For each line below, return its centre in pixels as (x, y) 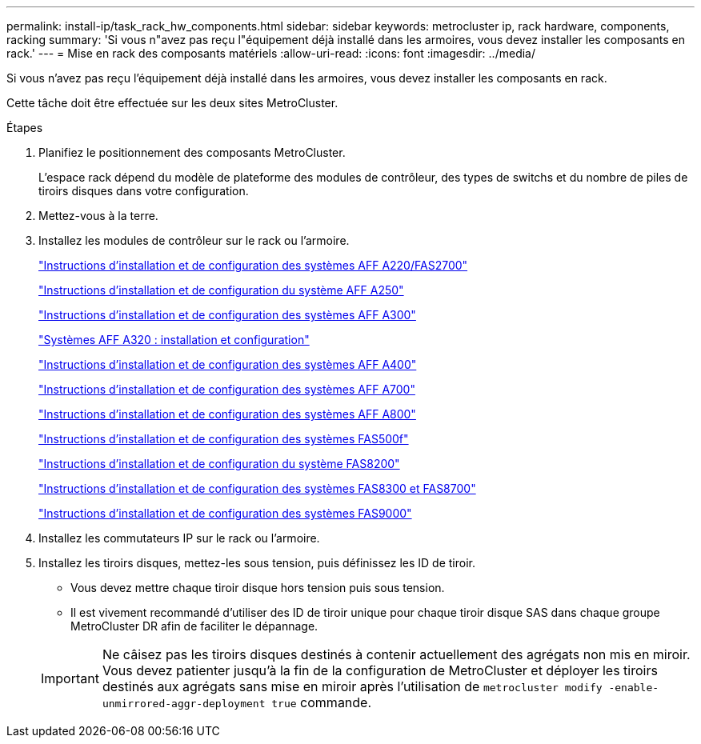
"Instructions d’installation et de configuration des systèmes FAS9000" (225, 513)
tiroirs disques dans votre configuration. (144, 191)
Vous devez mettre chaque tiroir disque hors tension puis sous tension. (258, 588)
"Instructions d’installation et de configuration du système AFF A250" (221, 290)
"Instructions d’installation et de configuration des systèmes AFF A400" (228, 364)
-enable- (634, 688)
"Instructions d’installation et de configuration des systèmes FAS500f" (224, 439)
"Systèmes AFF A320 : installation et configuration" (174, 340)
